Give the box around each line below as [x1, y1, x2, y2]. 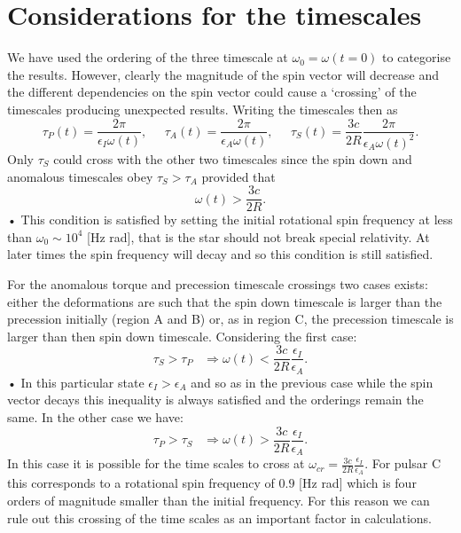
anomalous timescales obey [7, 167, 153, 185]
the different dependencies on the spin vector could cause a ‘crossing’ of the [7, 82, 417, 101]
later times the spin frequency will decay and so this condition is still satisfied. [7, 245, 434, 263]
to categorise [382, 48, 451, 67]
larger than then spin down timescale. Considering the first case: [7, 326, 357, 345]
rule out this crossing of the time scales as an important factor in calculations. [7, 508, 433, 527]
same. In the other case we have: [7, 408, 184, 427]
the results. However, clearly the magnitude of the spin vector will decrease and [7, 65, 439, 83]
